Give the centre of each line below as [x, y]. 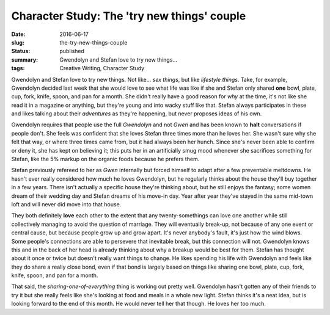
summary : [25, 60]
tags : [18, 68]
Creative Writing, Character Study [102, 68]
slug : [18, 42]
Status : [21, 51]
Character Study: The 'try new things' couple [129, 16]
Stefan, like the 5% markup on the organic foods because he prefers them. [105, 159]
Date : [18, 34]
